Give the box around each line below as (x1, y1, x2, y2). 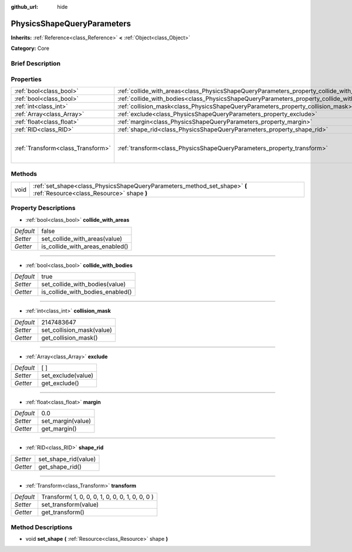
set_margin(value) (41, 417, 91, 425)
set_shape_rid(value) (38, 455, 96, 463)
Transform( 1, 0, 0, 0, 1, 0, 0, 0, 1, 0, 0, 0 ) (41, 493, 154, 501)
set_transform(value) (41, 500, 99, 509)
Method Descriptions (11, 523, 73, 531)
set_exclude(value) (41, 371, 94, 380)
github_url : (11, 4, 38, 10)
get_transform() (41, 508, 84, 516)
